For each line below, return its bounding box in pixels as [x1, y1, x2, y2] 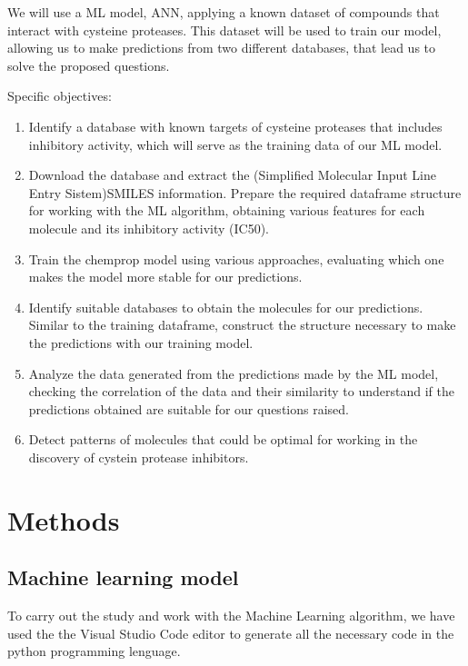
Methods [7, 501, 120, 538]
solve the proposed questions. [7, 55, 170, 75]
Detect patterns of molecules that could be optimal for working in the [28, 430, 418, 449]
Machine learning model [7, 563, 239, 591]
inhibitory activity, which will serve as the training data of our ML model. [28, 134, 443, 154]
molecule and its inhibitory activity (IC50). [28, 218, 269, 237]
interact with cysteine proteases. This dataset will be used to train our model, [7, 20, 442, 39]
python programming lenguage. [7, 641, 181, 661]
